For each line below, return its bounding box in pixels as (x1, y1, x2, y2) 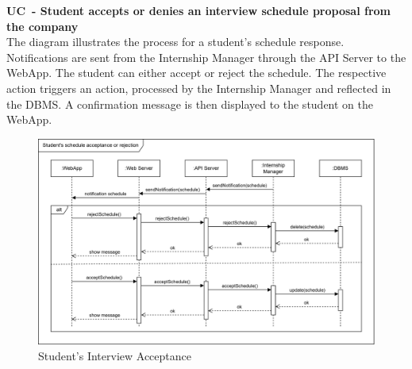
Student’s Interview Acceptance (38, 347, 191, 363)
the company (6, 17, 79, 34)
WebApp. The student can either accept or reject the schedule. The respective (6, 64, 387, 81)
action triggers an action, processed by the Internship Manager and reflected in (6, 79, 391, 96)
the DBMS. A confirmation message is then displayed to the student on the (6, 95, 374, 112)
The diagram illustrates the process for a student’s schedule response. (6, 33, 345, 50)
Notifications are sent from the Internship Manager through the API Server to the (6, 48, 406, 65)
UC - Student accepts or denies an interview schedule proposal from (6, 2, 391, 18)
